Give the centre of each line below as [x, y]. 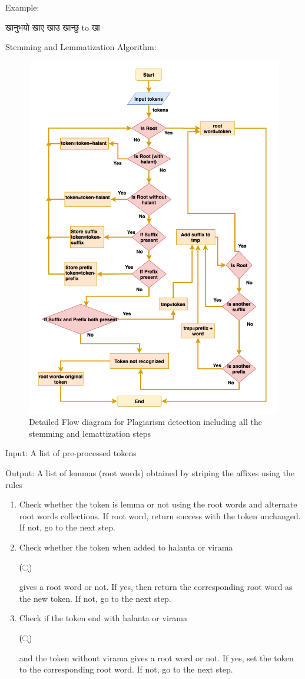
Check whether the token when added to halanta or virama [126, 547]
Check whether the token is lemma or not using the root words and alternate [158, 504]
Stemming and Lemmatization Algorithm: [81, 47]
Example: [22, 7]
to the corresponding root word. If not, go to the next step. [126, 669]
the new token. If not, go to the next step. [95, 598]
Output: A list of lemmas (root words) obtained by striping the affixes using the [150, 473]
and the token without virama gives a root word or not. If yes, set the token [156, 657]
